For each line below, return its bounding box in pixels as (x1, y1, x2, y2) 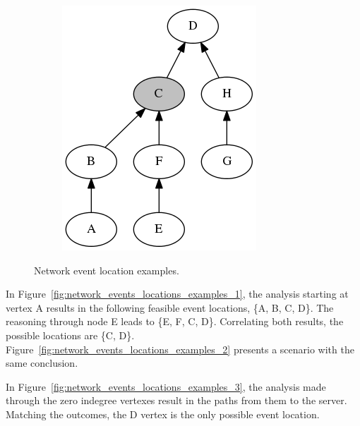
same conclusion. (6, 355, 78, 370)
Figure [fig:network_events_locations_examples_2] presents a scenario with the (6, 341, 354, 356)
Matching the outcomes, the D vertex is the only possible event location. (6, 406, 320, 421)
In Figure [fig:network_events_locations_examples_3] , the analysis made (6, 379, 326, 394)
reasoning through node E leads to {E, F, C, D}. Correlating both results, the (6, 314, 344, 329)
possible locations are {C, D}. (6, 327, 135, 342)
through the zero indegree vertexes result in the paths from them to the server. (6, 393, 347, 408)
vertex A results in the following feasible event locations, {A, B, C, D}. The (6, 300, 334, 315)
